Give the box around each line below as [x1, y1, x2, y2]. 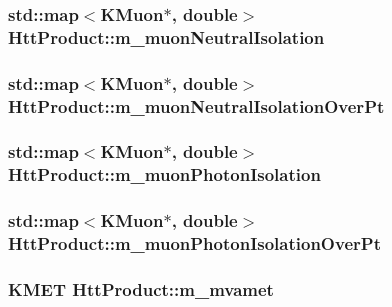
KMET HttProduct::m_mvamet [8, 276, 274, 301]
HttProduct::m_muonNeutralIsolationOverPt [8, 93, 385, 118]
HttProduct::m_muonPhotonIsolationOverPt [8, 231, 381, 256]
